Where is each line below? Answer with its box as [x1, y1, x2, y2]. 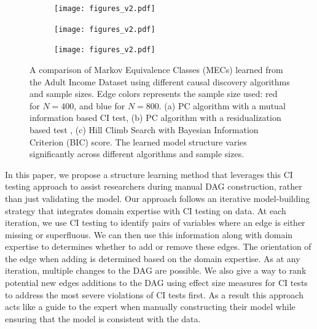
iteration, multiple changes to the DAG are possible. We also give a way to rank [5, 264, 307, 277]
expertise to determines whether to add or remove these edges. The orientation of [5, 240, 311, 253]
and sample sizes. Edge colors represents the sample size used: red [29, 87, 278, 100]
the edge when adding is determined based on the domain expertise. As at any [5, 252, 300, 265]
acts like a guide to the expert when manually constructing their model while [5, 300, 295, 313]
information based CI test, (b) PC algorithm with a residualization [29, 111, 281, 124]
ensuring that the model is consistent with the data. [5, 312, 201, 325]
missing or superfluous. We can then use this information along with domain [5, 228, 293, 241]
